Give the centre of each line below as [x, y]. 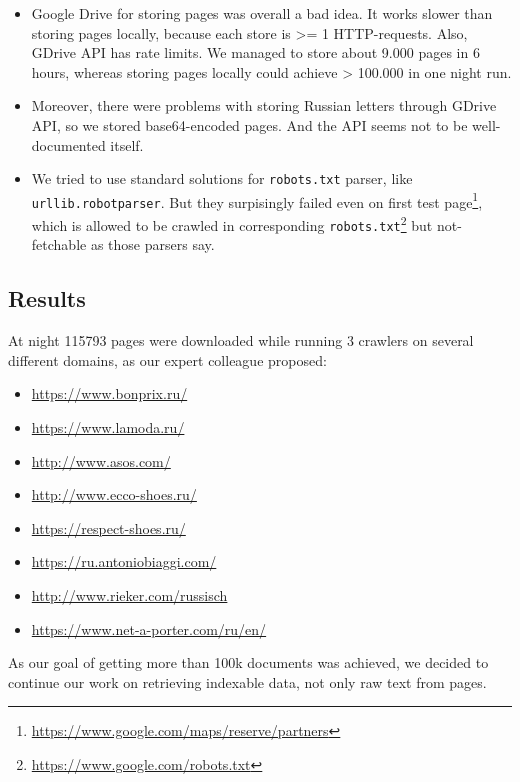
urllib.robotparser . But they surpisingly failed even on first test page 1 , [257, 200]
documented [68, 144]
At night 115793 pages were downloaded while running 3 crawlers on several [241, 340]
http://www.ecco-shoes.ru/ [114, 494]
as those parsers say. [152, 244]
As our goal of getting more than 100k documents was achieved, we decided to [248, 662]
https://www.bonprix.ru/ [109, 393]
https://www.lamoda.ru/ [108, 427]
